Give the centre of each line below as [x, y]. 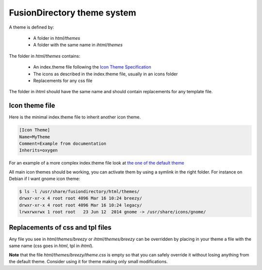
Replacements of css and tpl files [60, 228]
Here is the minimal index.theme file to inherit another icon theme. [75, 117]
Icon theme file [32, 106]
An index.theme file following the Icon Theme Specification [92, 67]
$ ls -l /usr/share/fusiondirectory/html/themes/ [79, 192]
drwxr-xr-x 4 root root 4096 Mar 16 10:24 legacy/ [81, 205]
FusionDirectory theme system [73, 13]
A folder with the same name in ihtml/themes [78, 45]
